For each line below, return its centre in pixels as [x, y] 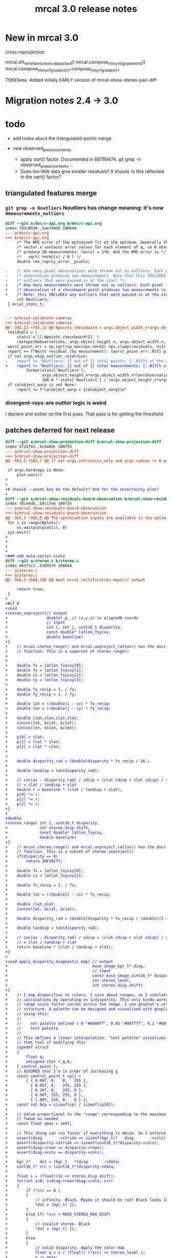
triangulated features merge [51, 193]
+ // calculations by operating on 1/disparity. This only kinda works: [88, 1000]
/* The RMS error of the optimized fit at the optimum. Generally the [93, 243]
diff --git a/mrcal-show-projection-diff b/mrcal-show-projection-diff [83, 442]
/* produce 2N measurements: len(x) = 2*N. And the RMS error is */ [91, 252]
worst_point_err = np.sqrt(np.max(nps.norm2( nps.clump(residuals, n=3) [87, 347]
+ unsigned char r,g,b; [39, 1061]
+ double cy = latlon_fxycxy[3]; [44, 680]
